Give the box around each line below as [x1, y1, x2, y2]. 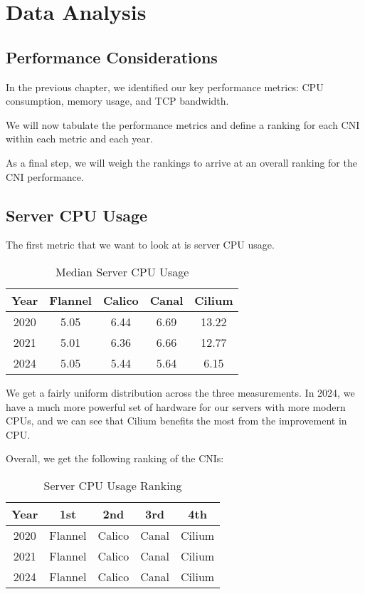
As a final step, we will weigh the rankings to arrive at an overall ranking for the [6, 155, 357, 170]
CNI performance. [6, 169, 84, 184]
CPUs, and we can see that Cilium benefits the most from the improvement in [6, 413, 347, 428]
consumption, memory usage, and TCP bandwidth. [6, 93, 229, 108]
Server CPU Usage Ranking [43, 476, 182, 494]
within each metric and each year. [6, 131, 153, 146]
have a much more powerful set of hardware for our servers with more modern [6, 399, 346, 414]
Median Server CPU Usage [55, 263, 189, 280]
